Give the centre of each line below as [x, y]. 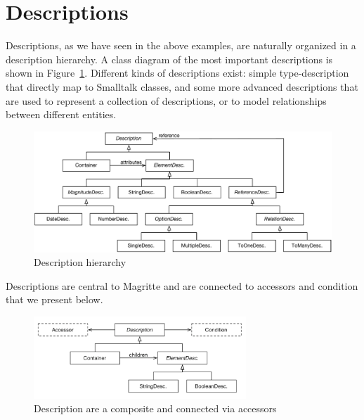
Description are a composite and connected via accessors [155, 408]
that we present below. [54, 299]
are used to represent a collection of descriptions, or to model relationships [166, 100]
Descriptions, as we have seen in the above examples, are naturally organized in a [181, 45]
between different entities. [61, 114]
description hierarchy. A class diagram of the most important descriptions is [169, 59]
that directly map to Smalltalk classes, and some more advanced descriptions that [182, 86]
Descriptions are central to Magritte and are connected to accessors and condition [182, 285]
